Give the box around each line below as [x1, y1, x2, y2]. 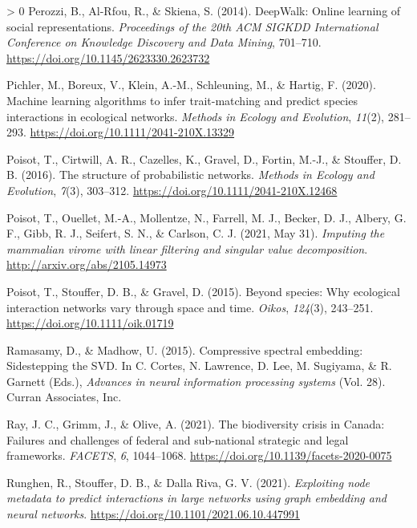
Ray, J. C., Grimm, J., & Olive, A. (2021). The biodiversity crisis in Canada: [6, 416, 385, 433]
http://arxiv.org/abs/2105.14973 [6, 256, 167, 273]
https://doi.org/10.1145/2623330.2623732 [6, 49, 210, 66]
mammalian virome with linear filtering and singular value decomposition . [6, 240, 368, 257]
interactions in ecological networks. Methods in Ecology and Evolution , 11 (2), [6, 108, 384, 124]
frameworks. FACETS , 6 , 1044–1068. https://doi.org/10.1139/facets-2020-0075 [6, 447, 392, 464]
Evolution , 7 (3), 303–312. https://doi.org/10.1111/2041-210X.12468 [6, 181, 338, 198]
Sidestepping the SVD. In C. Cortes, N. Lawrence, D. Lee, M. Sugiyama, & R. [6, 357, 392, 374]
